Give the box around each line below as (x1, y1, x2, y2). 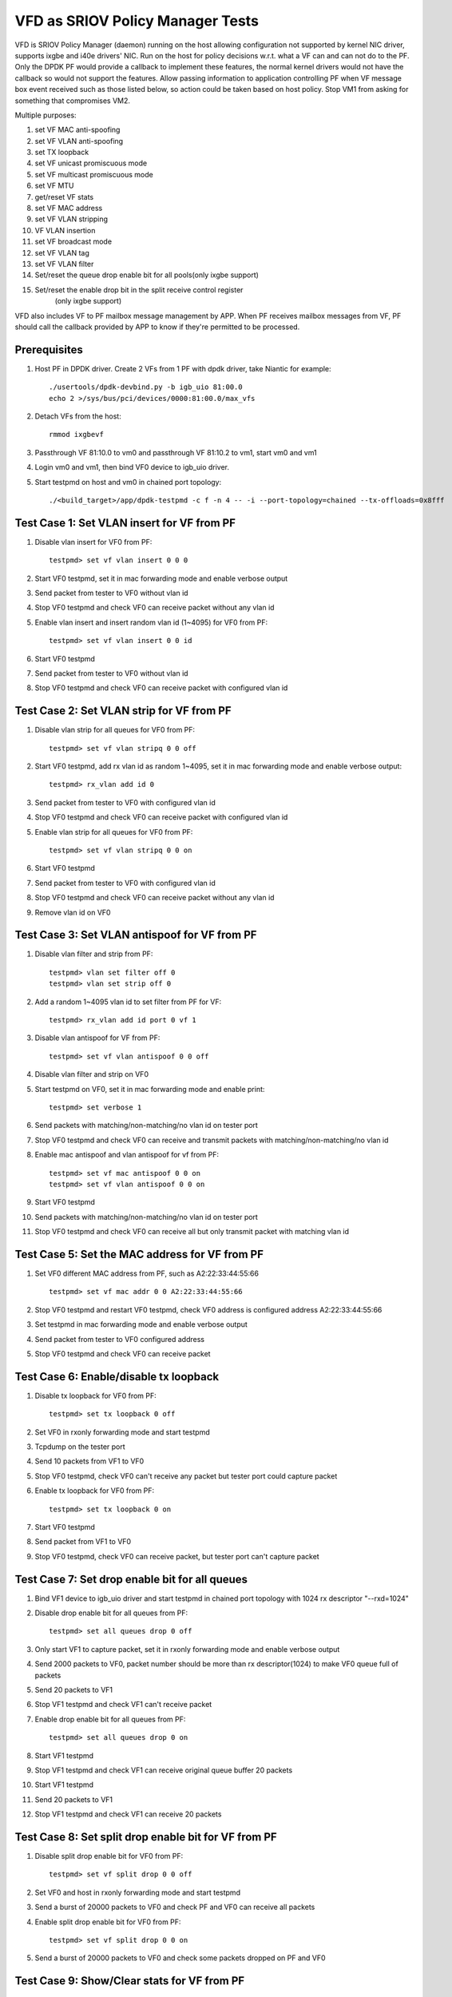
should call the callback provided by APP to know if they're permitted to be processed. (14, 322, 300, 332)
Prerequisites (14, 343, 83, 356)
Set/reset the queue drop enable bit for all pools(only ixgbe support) (34, 270, 260, 280)
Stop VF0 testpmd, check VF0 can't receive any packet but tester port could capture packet (34, 1471, 338, 1481)
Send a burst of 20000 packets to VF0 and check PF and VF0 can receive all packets (34, 1902, 315, 1912)
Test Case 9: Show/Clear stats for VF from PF (14, 1974, 245, 1988)
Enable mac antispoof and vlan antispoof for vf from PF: (34, 1150, 220, 1160)
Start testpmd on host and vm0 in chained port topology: (34, 477, 222, 486)
